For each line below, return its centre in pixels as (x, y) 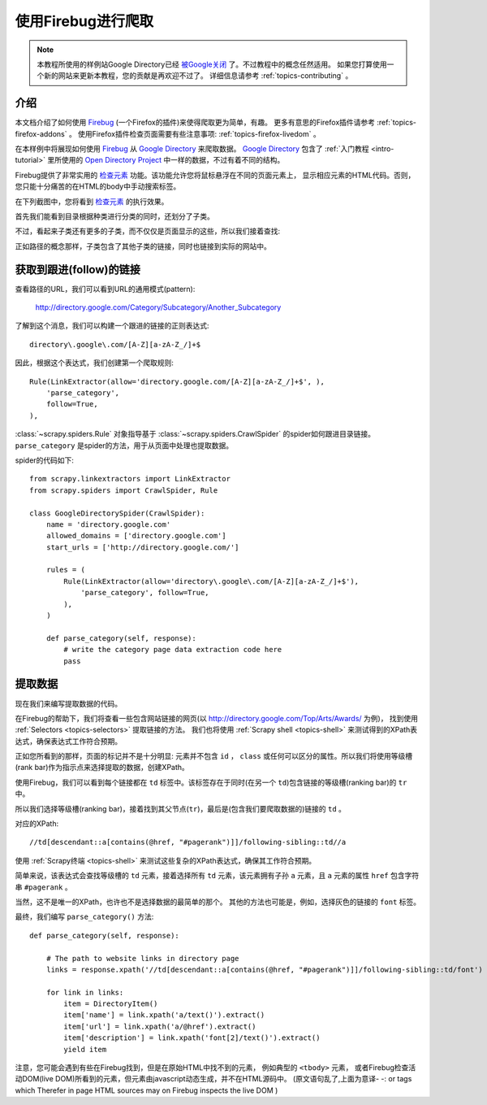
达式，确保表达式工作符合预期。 (68, 741)
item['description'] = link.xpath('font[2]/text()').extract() (192, 1038)
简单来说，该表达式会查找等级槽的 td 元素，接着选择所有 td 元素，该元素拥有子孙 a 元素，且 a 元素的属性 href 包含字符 (217, 876)
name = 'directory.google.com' (108, 524)
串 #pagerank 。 (43, 887)
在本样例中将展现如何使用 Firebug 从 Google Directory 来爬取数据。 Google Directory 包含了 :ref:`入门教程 (192, 149)
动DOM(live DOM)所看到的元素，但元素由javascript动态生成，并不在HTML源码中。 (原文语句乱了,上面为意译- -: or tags (213, 1079)
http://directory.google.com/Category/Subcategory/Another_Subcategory (158, 307)
